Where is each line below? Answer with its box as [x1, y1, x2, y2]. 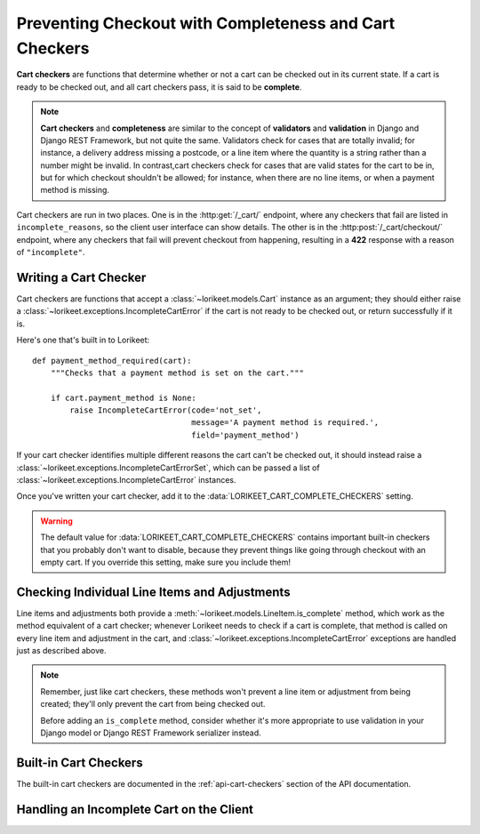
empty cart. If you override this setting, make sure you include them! [40, 557, 292, 567]
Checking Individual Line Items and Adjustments [16, 584, 291, 599]
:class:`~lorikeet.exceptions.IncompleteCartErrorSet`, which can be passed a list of [16, 462, 320, 473]
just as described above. [16, 646, 107, 656]
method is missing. [40, 185, 110, 196]
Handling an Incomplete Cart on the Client [16, 801, 253, 817]
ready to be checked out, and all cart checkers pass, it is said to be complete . [16, 81, 302, 92]
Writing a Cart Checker [16, 269, 147, 285]
